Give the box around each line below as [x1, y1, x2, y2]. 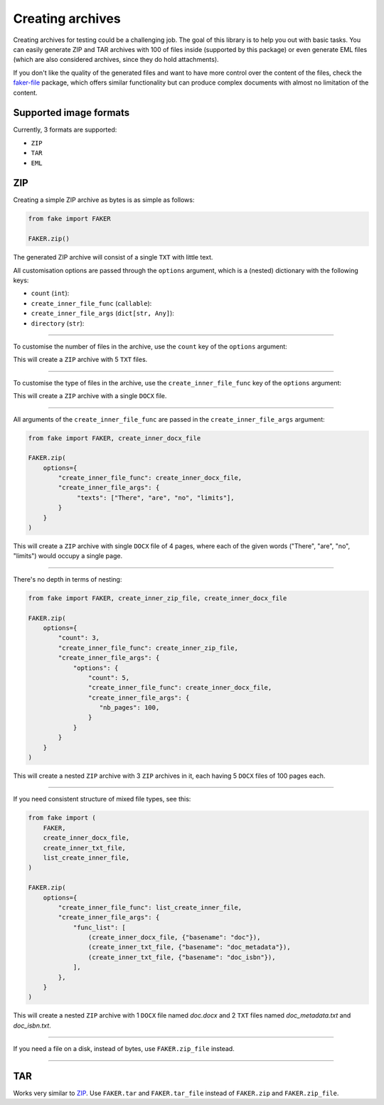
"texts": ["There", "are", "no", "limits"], [77, 493, 235, 501]
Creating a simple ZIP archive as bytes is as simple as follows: [13, 196, 195, 204]
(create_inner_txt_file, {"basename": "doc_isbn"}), [87, 953, 276, 961]
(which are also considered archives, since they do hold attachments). [13, 55, 220, 64]
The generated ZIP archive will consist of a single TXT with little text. [13, 253, 213, 262]
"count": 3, [58, 634, 100, 642]
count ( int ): [31, 289, 70, 298]
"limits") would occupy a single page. [13, 552, 123, 560]
